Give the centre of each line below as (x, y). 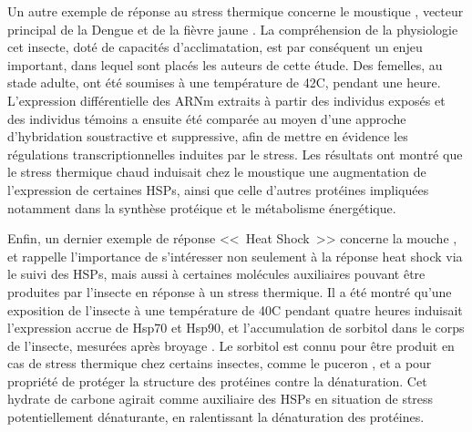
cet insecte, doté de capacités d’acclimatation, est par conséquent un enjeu (215, 47)
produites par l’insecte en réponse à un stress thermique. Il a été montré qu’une (230, 291)
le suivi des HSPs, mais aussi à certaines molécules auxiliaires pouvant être (216, 274)
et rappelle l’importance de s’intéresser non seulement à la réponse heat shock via (235, 256)
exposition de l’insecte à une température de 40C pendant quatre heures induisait (235, 309)
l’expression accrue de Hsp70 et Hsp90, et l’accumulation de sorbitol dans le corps (236, 328)
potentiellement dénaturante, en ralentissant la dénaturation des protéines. (216, 417)
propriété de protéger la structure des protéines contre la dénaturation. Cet (217, 381)
